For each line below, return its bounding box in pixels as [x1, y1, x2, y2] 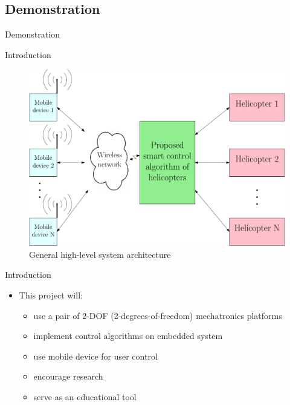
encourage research [33, 370, 103, 383]
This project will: [19, 289, 83, 301]
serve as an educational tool [33, 390, 137, 403]
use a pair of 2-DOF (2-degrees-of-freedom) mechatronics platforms [33, 309, 282, 321]
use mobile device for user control [33, 349, 158, 362]
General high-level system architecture [29, 248, 171, 260]
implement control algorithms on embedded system [33, 329, 223, 342]
